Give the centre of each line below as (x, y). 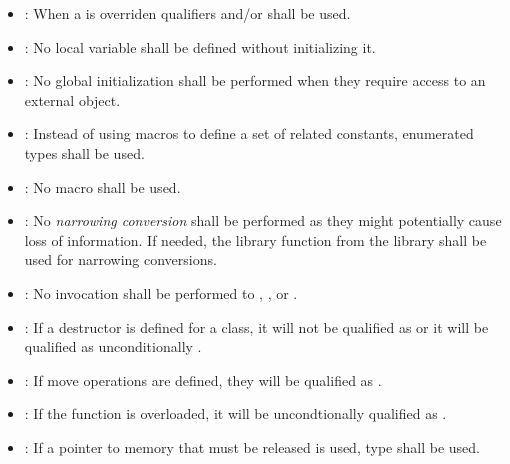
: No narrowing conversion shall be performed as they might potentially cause (263, 220)
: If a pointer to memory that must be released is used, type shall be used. (252, 446)
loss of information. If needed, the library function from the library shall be (255, 239)
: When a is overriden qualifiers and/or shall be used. (187, 13)
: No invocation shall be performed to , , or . (161, 292)
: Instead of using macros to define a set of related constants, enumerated (249, 133)
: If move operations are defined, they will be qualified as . (203, 379)
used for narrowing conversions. (120, 259)
